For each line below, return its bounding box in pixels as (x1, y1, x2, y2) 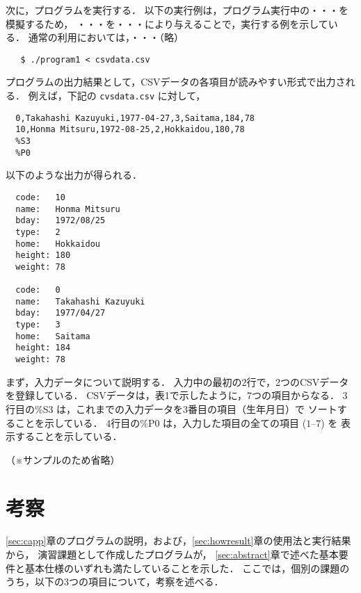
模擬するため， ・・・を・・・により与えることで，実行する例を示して (6, 16, 328, 31)
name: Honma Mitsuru (15, 204, 120, 214)
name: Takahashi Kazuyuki (15, 296, 145, 307)
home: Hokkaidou (15, 238, 101, 249)
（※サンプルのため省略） (6, 452, 120, 466)
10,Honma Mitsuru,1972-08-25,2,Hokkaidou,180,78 (15, 124, 245, 135)
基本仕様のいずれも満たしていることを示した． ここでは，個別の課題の (24, 560, 350, 575)
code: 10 (15, 192, 65, 202)
